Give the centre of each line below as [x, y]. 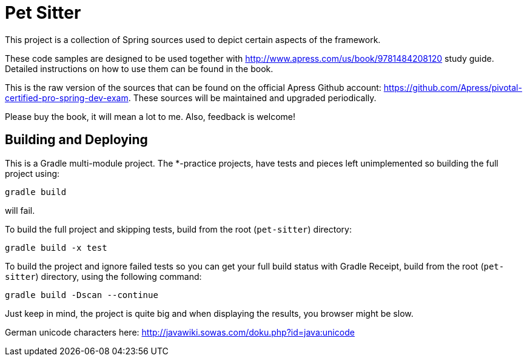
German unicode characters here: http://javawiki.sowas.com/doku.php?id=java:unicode [180, 332]
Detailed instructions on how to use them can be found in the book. [139, 68]
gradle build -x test [56, 247]
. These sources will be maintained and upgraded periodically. [252, 98]
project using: [32, 173]
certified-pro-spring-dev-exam [67, 98]
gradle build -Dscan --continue [82, 295]
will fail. [20, 210]
